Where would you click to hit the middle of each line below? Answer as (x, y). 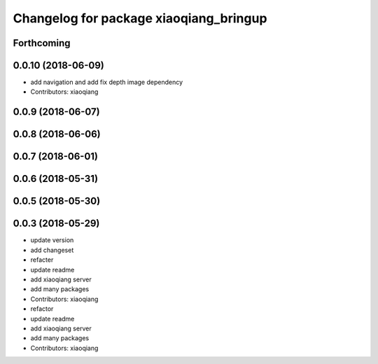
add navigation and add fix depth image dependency (107, 82)
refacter (42, 260)
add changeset (52, 250)
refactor (42, 309)
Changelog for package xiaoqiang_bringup (140, 18)
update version (52, 240)
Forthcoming (42, 43)
